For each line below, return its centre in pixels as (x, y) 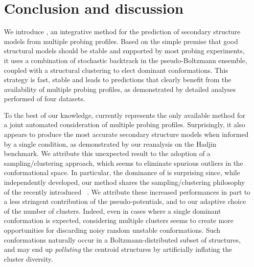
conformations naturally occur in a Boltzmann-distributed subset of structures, (122, 239)
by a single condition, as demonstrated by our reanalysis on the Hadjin (110, 144)
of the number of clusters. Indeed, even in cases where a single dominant (113, 211)
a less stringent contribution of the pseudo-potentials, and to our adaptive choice (125, 201)
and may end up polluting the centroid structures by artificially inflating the (118, 249)
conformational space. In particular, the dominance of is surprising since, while (122, 172)
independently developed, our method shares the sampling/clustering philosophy (125, 182)
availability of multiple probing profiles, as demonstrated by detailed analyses (120, 89)
